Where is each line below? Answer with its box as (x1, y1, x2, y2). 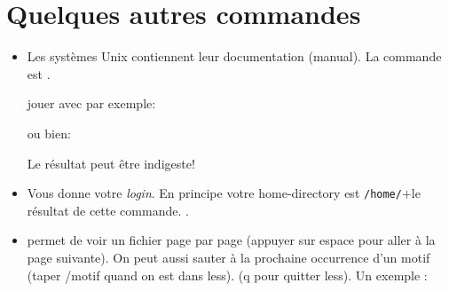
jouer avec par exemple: (27, 94, 156, 113)
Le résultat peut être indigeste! (27, 153, 195, 172)
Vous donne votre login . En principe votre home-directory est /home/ (27, 184, 402, 202)
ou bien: (27, 123, 71, 142)
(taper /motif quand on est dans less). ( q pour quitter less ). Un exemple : (27, 265, 428, 284)
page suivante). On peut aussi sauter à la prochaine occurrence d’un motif (27, 248, 430, 266)
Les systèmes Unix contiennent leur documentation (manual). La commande (27, 47, 442, 66)
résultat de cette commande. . (27, 201, 189, 219)
